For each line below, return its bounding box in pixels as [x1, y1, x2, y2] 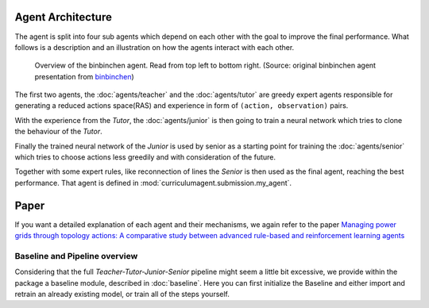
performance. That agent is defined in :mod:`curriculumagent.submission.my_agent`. [14, 178, 292, 187]
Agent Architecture [14, 10, 113, 24]
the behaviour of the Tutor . [14, 127, 102, 137]
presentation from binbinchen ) [34, 71, 134, 81]
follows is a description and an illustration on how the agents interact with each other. [14, 42, 295, 52]
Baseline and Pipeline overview [14, 250, 138, 261]
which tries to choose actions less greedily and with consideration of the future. [14, 152, 276, 162]
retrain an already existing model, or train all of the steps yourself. [14, 290, 230, 299]
